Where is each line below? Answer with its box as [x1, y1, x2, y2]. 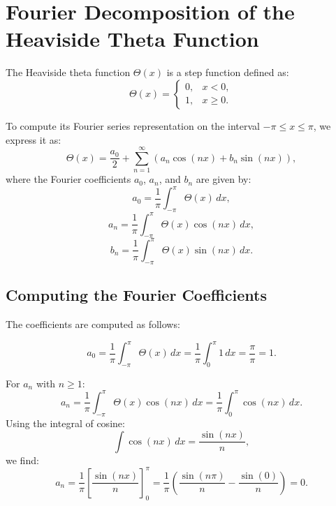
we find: [6, 452, 39, 467]
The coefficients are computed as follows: [6, 316, 180, 331]
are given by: [196, 172, 251, 186]
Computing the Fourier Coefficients [6, 284, 267, 306]
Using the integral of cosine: [6, 415, 125, 430]
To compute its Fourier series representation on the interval [6, 118, 260, 133]
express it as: [6, 132, 61, 147]
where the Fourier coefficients [6, 172, 131, 186]
